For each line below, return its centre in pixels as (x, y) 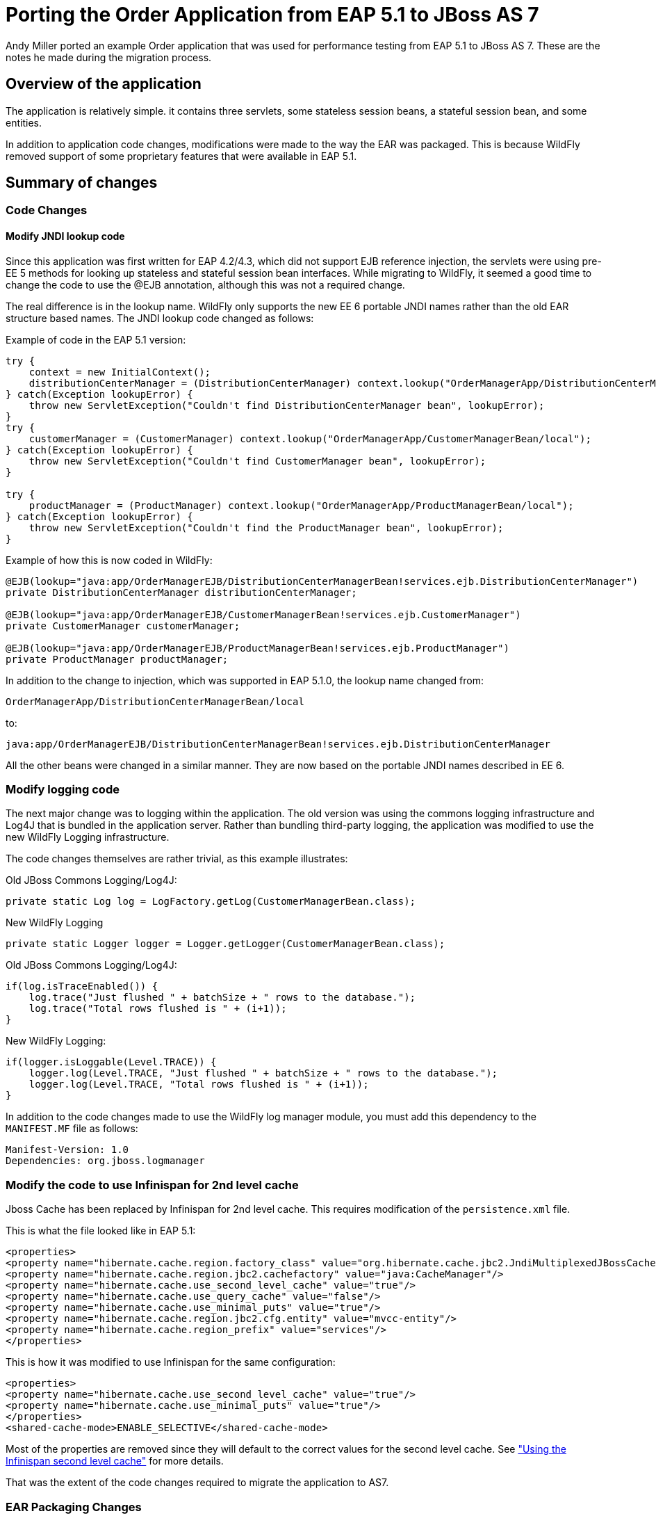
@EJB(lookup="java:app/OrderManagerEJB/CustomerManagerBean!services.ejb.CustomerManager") (263, 614)
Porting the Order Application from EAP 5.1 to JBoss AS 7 (272, 15)
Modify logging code (63, 790)
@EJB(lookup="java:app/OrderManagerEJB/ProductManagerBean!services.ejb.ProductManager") (257, 648)
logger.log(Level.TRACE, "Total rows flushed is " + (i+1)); (199, 1084)
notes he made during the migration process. (109, 57)
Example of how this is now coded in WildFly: (109, 560)
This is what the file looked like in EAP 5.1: (101, 1231)
